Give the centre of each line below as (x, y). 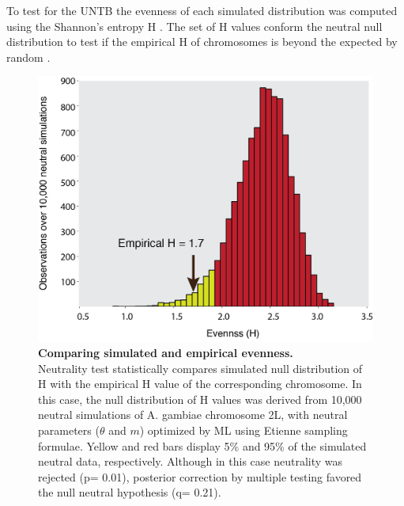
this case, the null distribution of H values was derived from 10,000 (200, 399)
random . (28, 57)
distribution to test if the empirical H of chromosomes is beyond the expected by (202, 42)
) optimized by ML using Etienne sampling (244, 430)
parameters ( (69, 430)
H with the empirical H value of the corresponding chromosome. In (200, 384)
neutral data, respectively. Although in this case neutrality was (191, 461)
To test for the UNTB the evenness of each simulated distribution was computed (202, 10)
